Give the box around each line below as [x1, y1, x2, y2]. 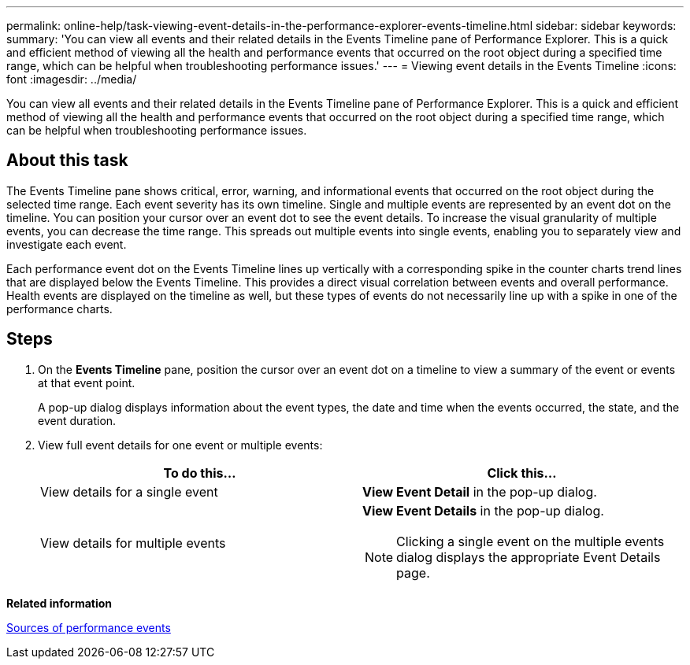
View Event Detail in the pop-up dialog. [362, 483, 597, 500]
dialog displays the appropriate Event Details [396, 549, 661, 565]
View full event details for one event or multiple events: [38, 438, 323, 452]
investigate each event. [6, 237, 127, 251]
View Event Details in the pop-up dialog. [362, 502, 604, 519]
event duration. [38, 413, 117, 427]
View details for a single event [40, 483, 218, 500]
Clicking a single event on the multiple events [396, 533, 665, 549]
